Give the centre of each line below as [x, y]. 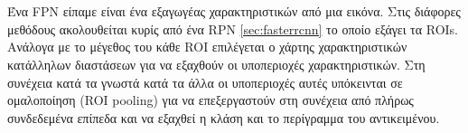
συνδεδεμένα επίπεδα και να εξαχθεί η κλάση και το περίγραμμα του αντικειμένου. [224, 117]
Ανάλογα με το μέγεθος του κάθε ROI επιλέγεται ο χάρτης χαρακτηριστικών [207, 47]
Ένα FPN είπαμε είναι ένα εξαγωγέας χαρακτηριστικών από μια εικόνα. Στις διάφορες [234, 11]
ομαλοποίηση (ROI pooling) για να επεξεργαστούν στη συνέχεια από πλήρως [211, 100]
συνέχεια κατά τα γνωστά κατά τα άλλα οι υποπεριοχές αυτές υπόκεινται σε [205, 82]
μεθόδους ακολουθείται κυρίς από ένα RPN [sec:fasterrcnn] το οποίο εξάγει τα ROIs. [233, 28]
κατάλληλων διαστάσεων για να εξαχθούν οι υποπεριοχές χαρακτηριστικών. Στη [216, 64]
